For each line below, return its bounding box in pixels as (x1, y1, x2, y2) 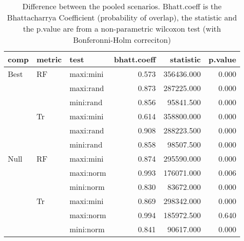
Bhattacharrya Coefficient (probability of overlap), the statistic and (7, 12, 237, 23)
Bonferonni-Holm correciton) (73, 34, 171, 45)
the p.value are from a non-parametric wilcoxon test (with (23, 23, 221, 34)
